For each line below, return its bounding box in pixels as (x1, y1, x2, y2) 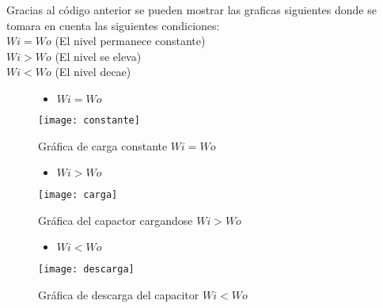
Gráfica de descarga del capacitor (38, 287, 199, 303)
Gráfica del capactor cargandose (38, 211, 193, 228)
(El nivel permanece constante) (55, 32, 206, 49)
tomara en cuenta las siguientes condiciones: (6, 17, 220, 33)
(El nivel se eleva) (55, 48, 142, 64)
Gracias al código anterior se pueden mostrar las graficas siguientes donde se (6, 2, 377, 17)
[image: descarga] (38, 264, 135, 276)
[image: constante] (38, 114, 140, 126)
